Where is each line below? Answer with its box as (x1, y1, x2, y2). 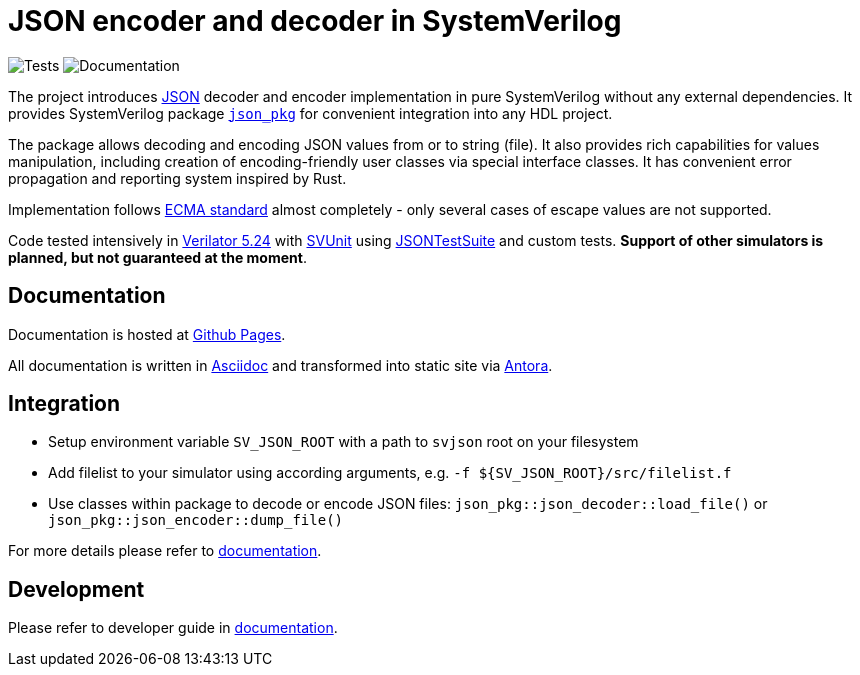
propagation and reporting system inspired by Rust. (8, 169, 347, 187)
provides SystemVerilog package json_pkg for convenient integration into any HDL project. (8, 104, 613, 122)
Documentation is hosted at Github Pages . (8, 325, 286, 343)
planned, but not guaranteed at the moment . (8, 248, 307, 266)
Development (8, 576, 145, 602)
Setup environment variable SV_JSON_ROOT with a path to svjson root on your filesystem (48, 433, 639, 451)
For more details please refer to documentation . (8, 542, 322, 560)
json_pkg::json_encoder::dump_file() (48, 512, 344, 529)
